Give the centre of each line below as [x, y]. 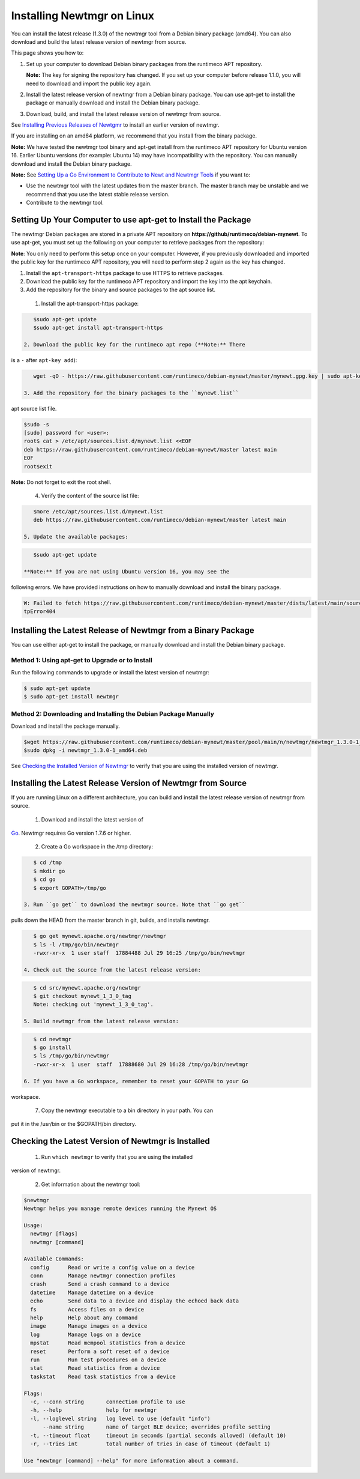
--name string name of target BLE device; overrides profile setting [157, 1427]
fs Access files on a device [87, 1309]
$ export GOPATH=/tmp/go [70, 888]
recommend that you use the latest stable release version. [98, 194]
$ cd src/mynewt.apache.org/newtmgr [87, 988]
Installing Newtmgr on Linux [82, 16]
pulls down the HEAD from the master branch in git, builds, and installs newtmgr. [110, 920]
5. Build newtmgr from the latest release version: [101, 1021]
